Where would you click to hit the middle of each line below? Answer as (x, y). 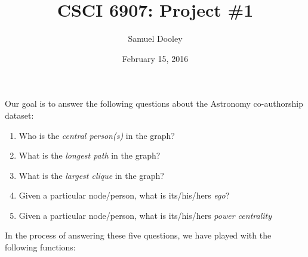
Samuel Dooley (155, 38)
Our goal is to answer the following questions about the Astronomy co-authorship (154, 103)
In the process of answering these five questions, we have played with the (138, 235)
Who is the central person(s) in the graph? (97, 135)
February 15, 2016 (155, 58)
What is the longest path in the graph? (90, 155)
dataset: (19, 115)
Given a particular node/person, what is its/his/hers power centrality (145, 215)
